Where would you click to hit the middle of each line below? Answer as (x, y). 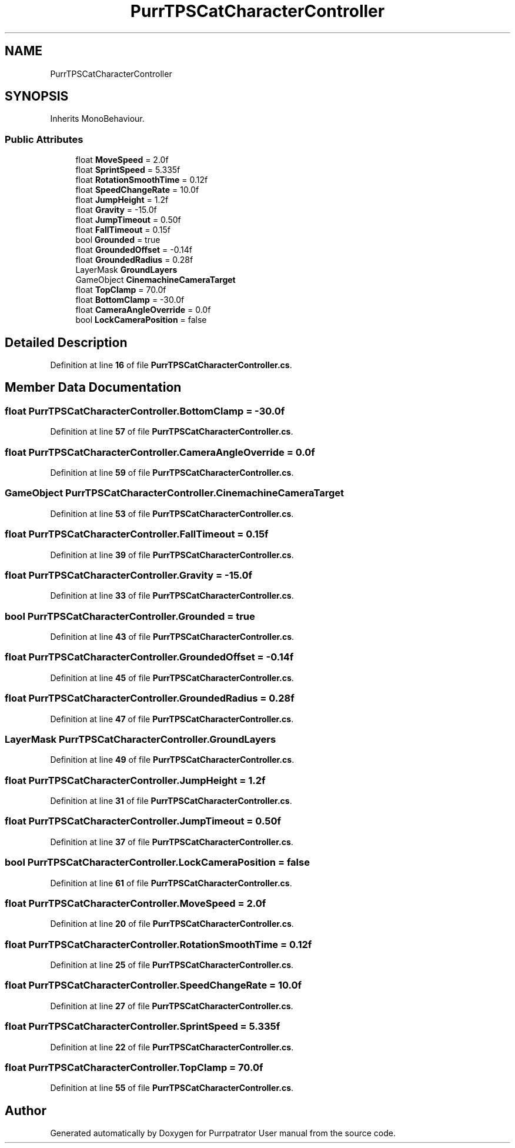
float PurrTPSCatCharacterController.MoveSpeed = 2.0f (136, 903)
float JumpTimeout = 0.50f (128, 220)
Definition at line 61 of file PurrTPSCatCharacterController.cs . (171, 883)
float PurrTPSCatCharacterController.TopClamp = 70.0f (134, 1067)
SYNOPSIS (37, 96)
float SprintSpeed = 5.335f (128, 170)
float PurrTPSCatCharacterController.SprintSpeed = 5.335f (143, 1027)
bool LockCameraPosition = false (141, 320)
